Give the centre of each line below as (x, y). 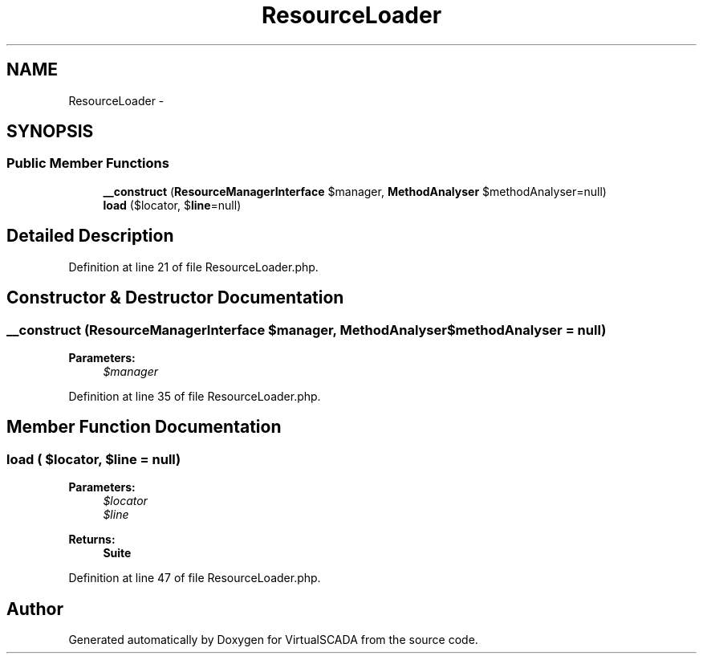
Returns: (92, 540)
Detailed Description (90, 236)
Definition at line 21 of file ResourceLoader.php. (193, 267)
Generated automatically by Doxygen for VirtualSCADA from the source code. (273, 639)
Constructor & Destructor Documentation (175, 298)
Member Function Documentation (144, 427)
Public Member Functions (88, 163)
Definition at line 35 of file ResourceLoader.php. (195, 396)
